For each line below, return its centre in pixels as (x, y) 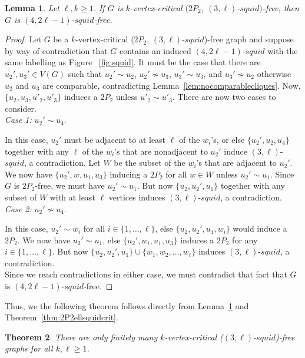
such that (85, 73)
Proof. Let (23, 39)
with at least (72, 197)
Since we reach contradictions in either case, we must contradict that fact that (146, 274)
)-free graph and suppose (249, 39)
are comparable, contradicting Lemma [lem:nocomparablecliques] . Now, (171, 85)
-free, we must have (70, 185)
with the (283, 50)
